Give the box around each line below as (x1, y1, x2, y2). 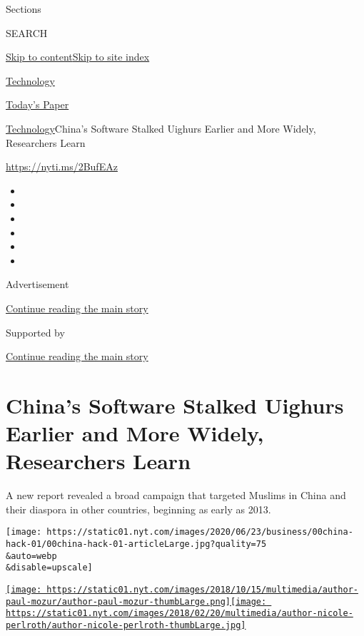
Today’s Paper (6, 97, 69, 112)
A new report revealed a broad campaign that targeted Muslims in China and (6, 488, 346, 503)
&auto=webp (6, 550, 57, 561)
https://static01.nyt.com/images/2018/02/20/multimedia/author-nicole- (6, 608, 353, 619)
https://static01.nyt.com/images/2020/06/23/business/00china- (46, 527, 353, 538)
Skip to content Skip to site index (6, 49, 150, 64)
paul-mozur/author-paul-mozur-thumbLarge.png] (6, 596, 231, 607)
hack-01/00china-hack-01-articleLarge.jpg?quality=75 (6, 539, 267, 550)
